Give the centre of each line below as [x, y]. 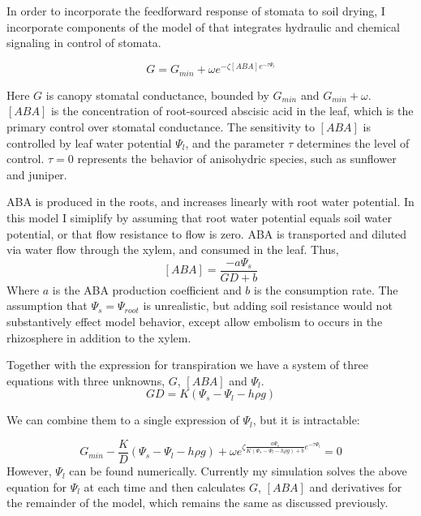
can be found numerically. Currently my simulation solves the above [238, 471]
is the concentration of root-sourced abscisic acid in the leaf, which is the [232, 111]
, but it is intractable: [306, 420]
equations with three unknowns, [86, 380]
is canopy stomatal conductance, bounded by [157, 95]
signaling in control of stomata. [84, 43]
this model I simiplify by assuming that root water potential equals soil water [200, 218]
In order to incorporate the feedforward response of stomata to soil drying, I [196, 11]
